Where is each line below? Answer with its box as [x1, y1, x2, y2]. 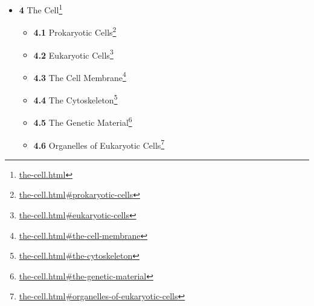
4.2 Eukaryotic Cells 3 [33, 47, 114, 61]
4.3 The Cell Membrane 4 [33, 69, 126, 83]
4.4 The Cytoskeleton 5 [33, 92, 118, 106]
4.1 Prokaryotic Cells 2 [33, 24, 117, 38]
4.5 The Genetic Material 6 [33, 114, 132, 128]
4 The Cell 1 [19, 2, 63, 16]
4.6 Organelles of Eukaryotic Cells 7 [33, 137, 165, 151]
